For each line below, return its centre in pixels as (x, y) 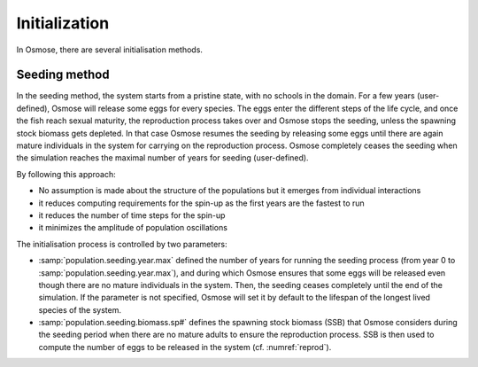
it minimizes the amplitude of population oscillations (133, 228)
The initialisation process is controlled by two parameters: (122, 244)
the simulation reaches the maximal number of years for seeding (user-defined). (162, 158)
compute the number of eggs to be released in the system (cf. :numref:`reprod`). (185, 347)
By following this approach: (66, 174)
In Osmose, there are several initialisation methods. (110, 50)
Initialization (63, 23)
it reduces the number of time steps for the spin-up (132, 215)
